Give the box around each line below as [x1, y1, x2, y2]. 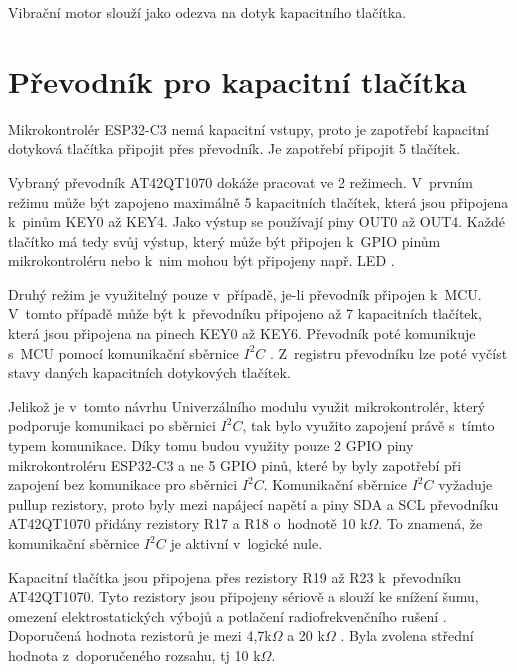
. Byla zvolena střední [340, 625, 474, 646]
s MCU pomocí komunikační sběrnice [8, 342, 239, 363]
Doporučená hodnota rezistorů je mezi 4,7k [8, 625, 272, 646]
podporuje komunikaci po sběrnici [8, 415, 216, 436]
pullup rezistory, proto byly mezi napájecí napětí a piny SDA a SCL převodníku [8, 493, 499, 514]
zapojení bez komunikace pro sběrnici [8, 474, 238, 495]
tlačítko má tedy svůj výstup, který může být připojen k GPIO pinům [8, 230, 441, 251]
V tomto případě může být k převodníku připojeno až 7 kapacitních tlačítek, [8, 303, 482, 324]
